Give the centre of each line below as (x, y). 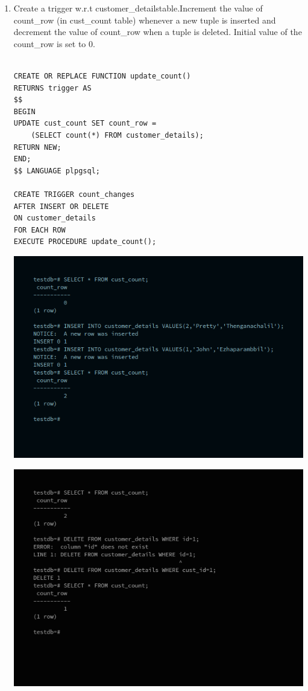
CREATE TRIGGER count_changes (74, 194)
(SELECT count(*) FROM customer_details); (117, 135)
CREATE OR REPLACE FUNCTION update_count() (102, 76)
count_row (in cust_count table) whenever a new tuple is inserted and (145, 20)
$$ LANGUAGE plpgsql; (57, 171)
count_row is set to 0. (54, 43)
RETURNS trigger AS (52, 88)
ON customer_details (55, 218)
